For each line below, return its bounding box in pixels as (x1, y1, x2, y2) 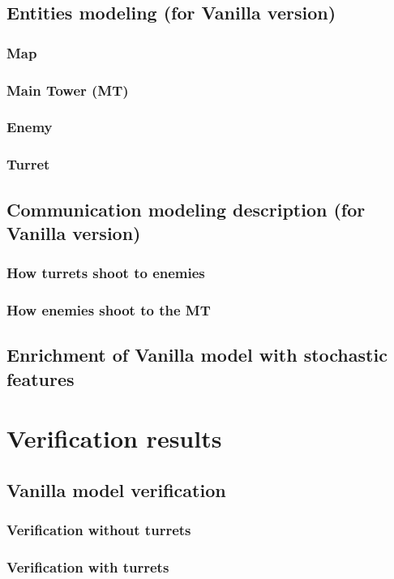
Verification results (6, 422, 222, 455)
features (6, 366, 75, 391)
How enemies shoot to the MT (6, 300, 211, 320)
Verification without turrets (6, 520, 191, 540)
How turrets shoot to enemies (6, 263, 205, 283)
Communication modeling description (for (6, 196, 366, 221)
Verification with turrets (6, 557, 169, 577)
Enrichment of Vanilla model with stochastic (6, 342, 388, 367)
